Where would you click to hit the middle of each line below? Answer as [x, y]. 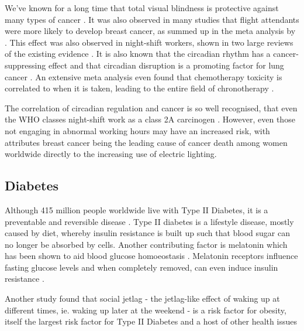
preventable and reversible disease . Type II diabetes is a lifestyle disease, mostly [149, 221]
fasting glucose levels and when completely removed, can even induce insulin [141, 267]
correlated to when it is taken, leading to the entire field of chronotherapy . [139, 88]
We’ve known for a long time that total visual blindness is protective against [142, 8]
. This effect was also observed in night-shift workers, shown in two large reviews [149, 42]
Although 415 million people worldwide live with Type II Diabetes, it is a [137, 209]
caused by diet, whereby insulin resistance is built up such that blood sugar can [147, 233]
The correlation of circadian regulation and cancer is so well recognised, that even [151, 108]
